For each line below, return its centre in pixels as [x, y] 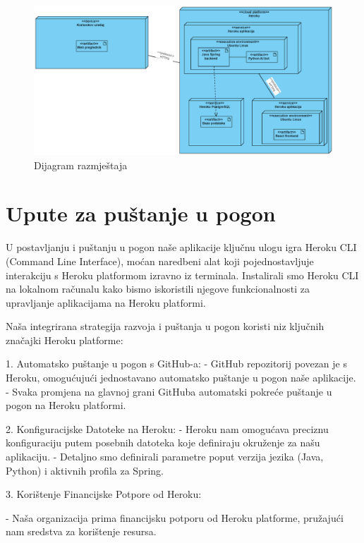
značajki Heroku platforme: [65, 340]
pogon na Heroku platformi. [66, 405]
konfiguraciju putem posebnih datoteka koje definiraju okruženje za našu [163, 443]
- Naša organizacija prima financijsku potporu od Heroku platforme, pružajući [175, 517]
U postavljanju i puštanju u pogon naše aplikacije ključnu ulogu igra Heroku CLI [181, 247]
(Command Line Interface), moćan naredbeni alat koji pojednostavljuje [160, 261]
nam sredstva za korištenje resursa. [81, 531]
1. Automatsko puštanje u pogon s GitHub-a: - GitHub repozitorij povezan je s [176, 364]
